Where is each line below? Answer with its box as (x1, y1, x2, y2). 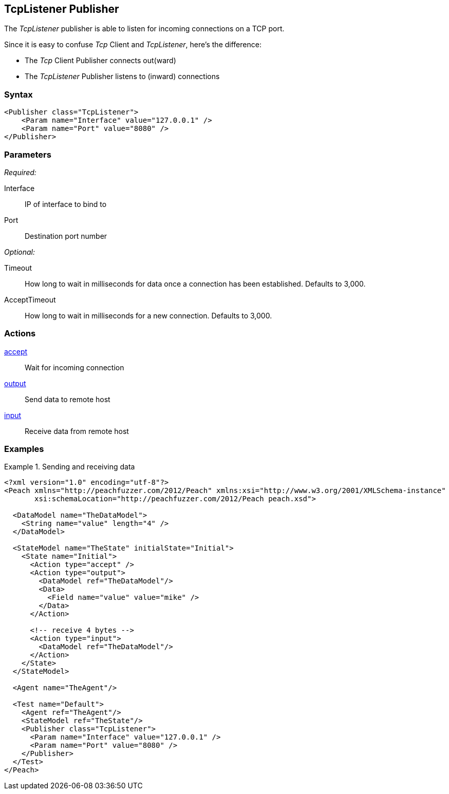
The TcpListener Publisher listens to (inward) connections (25, 72, 220, 81)
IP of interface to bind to (25, 199, 107, 209)
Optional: (4, 247, 35, 256)
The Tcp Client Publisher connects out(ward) (25, 56, 176, 65)
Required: (4, 167, 36, 177)
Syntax (4, 89, 33, 100)
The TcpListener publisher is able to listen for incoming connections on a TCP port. (4, 24, 285, 33)
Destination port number (25, 231, 107, 240)
